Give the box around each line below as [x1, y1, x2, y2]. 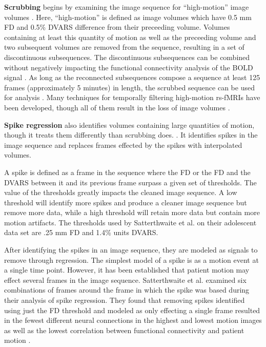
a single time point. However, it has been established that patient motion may [4, 264, 250, 275]
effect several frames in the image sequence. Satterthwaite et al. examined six [4, 274, 247, 285]
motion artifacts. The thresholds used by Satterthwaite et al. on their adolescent [4, 217, 257, 227]
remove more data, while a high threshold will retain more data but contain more [4, 207, 260, 218]
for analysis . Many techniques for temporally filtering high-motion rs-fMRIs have [4, 92, 260, 103]
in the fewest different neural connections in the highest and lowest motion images [4, 315, 262, 325]
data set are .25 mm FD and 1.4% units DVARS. [4, 227, 158, 238]
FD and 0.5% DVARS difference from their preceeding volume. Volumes [4, 22, 230, 32]
